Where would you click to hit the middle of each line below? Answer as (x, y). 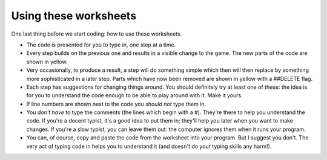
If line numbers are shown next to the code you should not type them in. (116, 104)
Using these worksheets (74, 16)
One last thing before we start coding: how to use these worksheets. (97, 34)
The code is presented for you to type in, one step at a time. (101, 45)
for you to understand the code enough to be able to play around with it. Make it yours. (134, 95)
